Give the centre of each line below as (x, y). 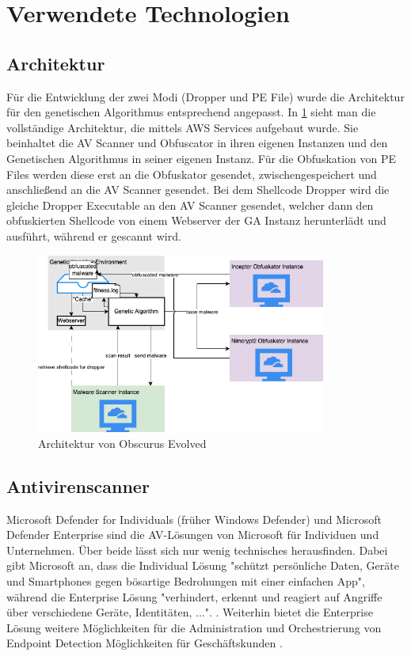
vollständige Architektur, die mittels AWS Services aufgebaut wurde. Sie (183, 127)
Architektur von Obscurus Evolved (122, 443)
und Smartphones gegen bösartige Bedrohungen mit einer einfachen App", (186, 581)
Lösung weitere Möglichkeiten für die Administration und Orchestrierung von (194, 627)
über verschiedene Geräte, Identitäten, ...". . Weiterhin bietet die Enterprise (190, 612)
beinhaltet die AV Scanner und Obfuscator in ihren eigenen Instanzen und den (197, 143)
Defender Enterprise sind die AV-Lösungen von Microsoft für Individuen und (193, 535)
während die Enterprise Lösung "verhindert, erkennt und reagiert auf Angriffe (194, 596)
